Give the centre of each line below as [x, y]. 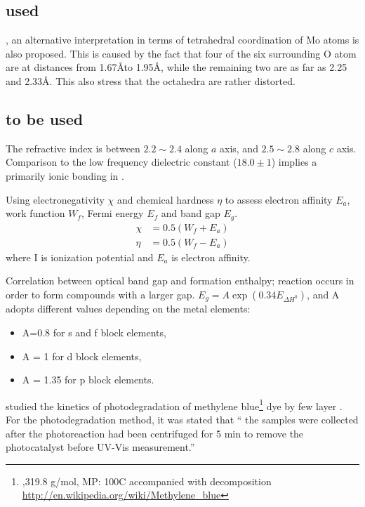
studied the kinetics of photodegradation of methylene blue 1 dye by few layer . [174, 404]
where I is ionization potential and [80, 257]
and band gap [191, 213]
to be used [45, 118]
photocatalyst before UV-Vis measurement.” [100, 447]
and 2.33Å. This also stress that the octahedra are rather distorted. [151, 80]
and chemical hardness [165, 199]
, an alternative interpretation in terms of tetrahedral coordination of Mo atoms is [182, 40]
